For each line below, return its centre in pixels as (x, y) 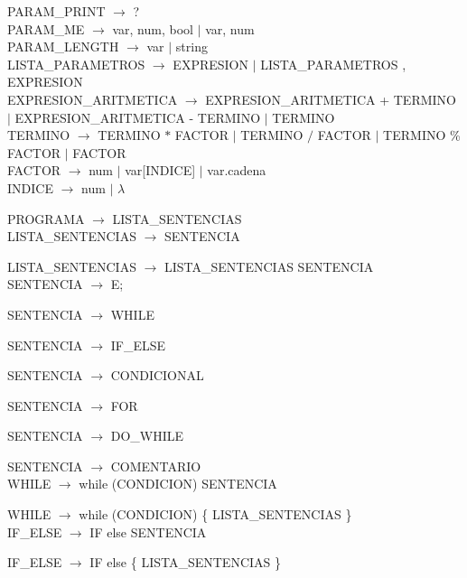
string (191, 47)
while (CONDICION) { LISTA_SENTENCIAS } (215, 514)
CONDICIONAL (157, 375)
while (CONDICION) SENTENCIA (178, 484)
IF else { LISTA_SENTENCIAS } (185, 562)
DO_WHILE (147, 436)
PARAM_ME (46, 28)
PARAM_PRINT (56, 11)
